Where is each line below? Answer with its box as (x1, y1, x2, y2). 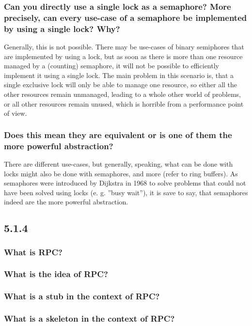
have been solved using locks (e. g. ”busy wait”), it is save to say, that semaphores (4, 187, 248, 197)
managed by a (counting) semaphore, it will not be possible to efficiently (4, 61, 219, 71)
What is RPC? (4, 246, 63, 258)
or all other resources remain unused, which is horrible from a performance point (4, 98, 244, 109)
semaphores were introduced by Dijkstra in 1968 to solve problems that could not (4, 178, 246, 188)
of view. (4, 108, 27, 118)
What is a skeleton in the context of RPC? (4, 312, 175, 325)
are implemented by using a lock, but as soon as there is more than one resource (4, 51, 243, 61)
